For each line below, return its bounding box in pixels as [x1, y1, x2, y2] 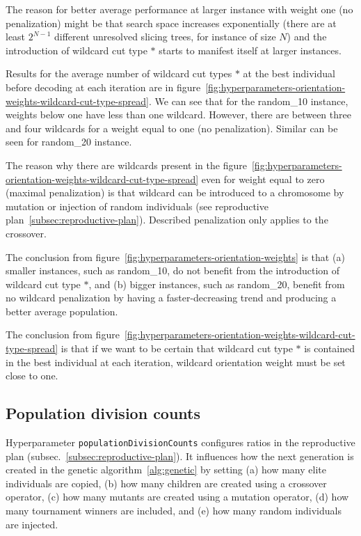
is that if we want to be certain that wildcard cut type [61, 341, 293, 356]
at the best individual [243, 66, 335, 81]
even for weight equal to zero [201, 171, 325, 186]
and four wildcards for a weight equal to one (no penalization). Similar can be [6, 120, 338, 135]
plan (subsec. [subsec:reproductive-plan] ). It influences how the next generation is [6, 448, 354, 463]
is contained [304, 341, 355, 356]
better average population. [6, 304, 118, 318]
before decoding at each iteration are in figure [6, 79, 201, 94]
